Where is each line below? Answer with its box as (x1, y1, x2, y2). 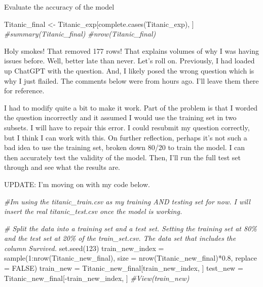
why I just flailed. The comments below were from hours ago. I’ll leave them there (4, 75, 259, 86)
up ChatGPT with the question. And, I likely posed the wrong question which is (4, 65, 254, 76)
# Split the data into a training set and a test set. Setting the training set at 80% (4, 223, 257, 233)
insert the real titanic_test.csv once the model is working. (4, 206, 182, 217)
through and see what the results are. (4, 162, 121, 172)
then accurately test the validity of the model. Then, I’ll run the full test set (4, 152, 241, 162)
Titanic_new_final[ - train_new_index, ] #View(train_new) (4, 272, 190, 283)
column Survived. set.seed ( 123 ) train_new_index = (4, 242, 164, 253)
